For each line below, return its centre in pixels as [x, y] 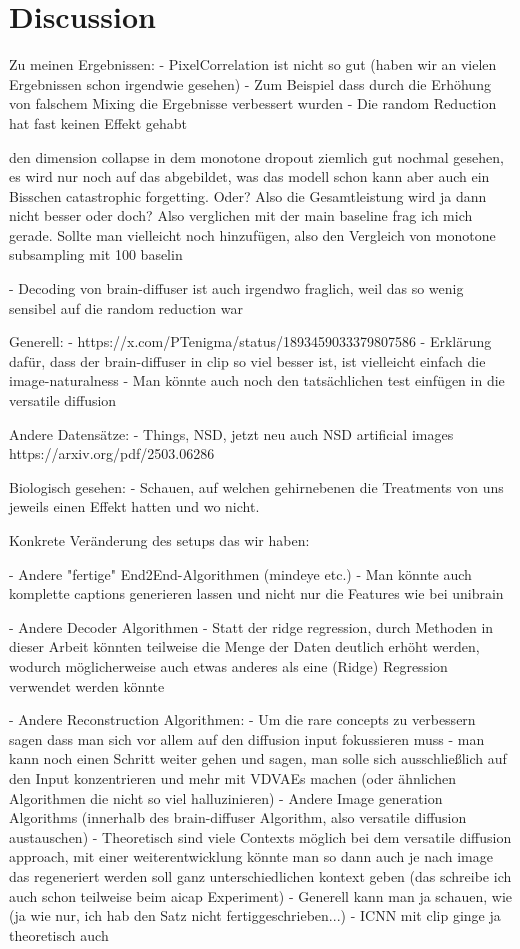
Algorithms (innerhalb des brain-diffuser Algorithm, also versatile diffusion [238, 817]
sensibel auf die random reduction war [126, 307]
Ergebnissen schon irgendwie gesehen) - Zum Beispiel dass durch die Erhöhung [250, 83]
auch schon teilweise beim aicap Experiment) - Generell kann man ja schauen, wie [261, 895]
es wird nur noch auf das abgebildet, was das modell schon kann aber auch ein [249, 176]
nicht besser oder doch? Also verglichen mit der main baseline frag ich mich [241, 215]
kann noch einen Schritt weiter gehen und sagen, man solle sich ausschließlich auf [258, 758]
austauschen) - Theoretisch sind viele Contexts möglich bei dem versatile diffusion [260, 836]
